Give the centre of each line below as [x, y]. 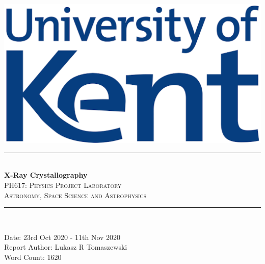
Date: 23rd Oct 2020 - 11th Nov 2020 [62, 237]
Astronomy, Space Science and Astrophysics [75, 195]
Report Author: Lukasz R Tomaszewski [66, 247]
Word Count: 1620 [33, 257]
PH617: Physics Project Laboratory [63, 185]
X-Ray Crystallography [46, 175]
